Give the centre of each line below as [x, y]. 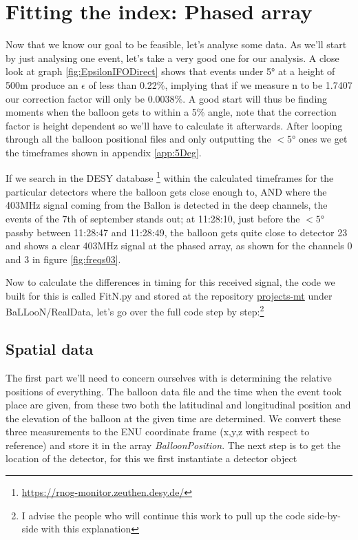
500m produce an [42, 84]
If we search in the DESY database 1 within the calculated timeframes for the [170, 177]
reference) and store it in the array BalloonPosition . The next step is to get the [173, 445]
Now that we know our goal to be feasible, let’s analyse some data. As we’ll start [176, 44]
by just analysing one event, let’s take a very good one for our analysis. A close [172, 58]
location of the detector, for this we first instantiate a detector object [151, 458]
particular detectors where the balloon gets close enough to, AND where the [166, 191]
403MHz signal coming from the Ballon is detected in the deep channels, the [167, 205]
